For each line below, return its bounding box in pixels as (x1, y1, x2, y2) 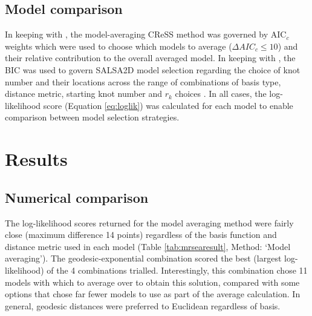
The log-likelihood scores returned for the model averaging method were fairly (5, 216, 294, 229)
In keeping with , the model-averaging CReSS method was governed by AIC (5, 28, 287, 41)
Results (5, 146, 68, 171)
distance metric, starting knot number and (5, 87, 163, 100)
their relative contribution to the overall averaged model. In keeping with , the (5, 51, 296, 64)
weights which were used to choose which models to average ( (5, 39, 232, 52)
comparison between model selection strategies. (5, 111, 180, 123)
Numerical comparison (5, 188, 149, 206)
